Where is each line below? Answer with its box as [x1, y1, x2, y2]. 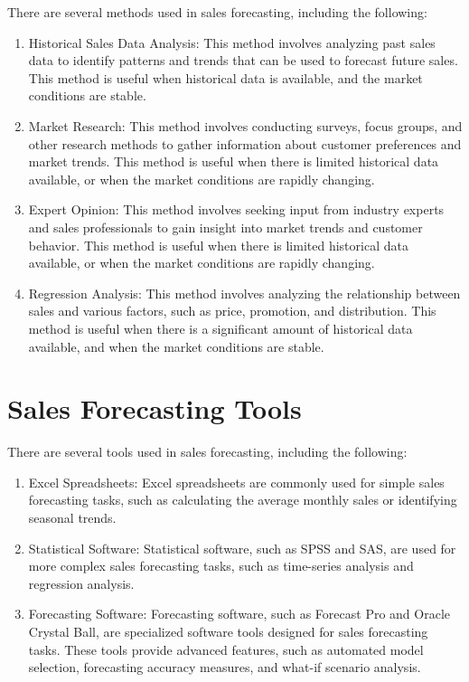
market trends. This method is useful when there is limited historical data [28, 152, 439, 171]
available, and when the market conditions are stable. [28, 336, 324, 355]
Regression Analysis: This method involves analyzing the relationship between [28, 283, 461, 302]
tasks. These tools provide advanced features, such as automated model [28, 639, 424, 658]
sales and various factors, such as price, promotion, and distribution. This [28, 301, 436, 320]
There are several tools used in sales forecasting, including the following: [7, 442, 408, 461]
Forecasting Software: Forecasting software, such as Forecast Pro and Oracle [28, 604, 451, 623]
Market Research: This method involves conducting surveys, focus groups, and [28, 116, 463, 135]
